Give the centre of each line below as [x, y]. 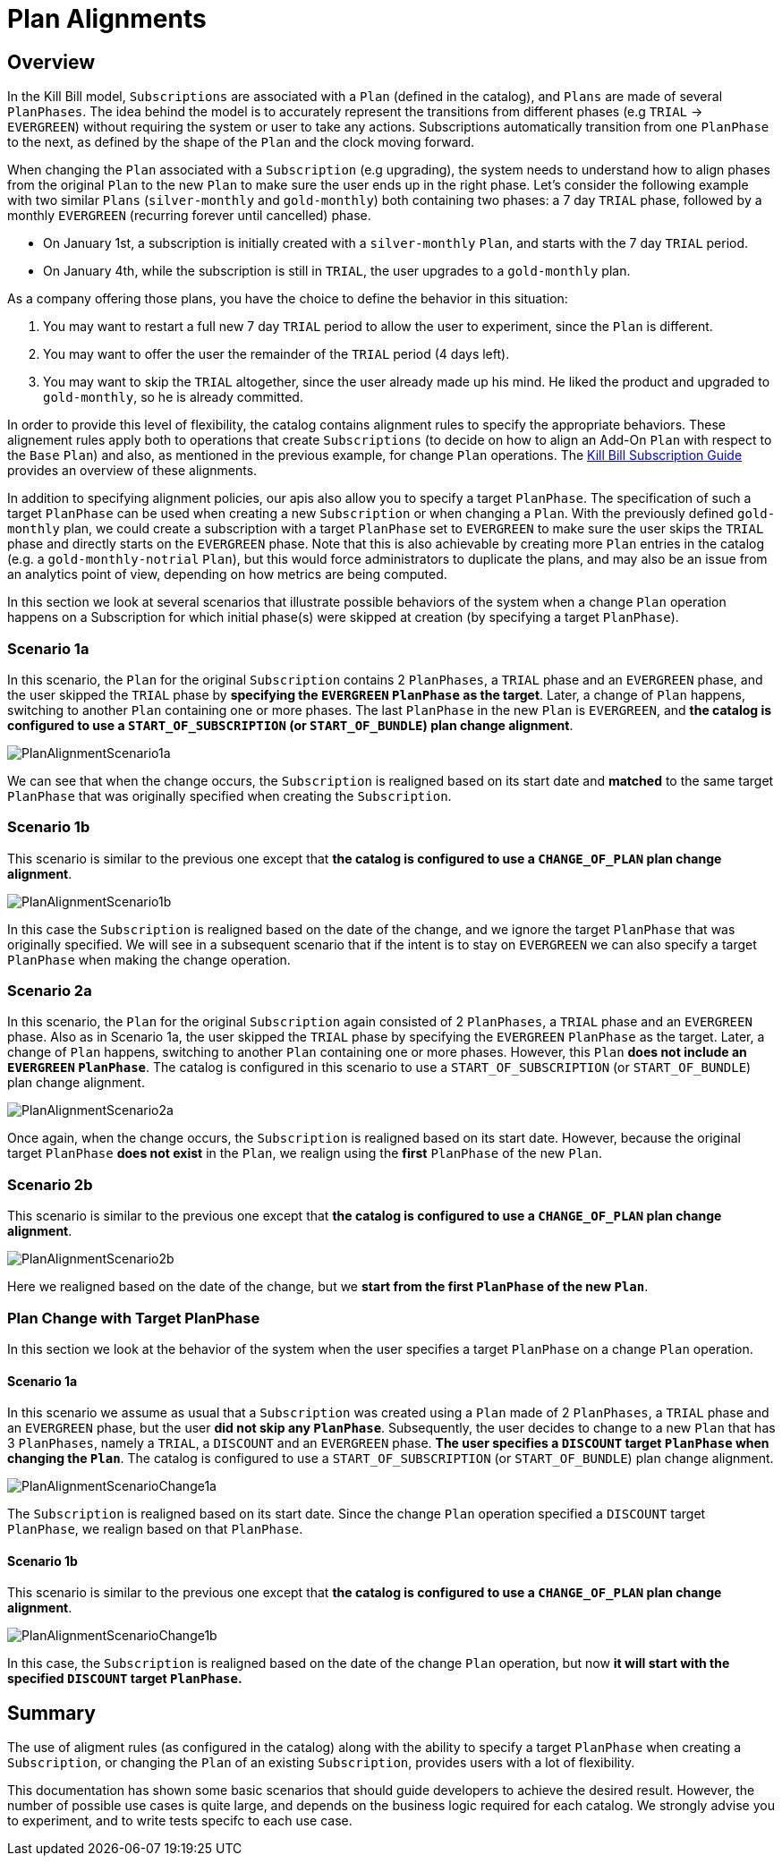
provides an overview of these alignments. [132, 471]
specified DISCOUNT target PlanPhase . [125, 1679]
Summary [51, 1713]
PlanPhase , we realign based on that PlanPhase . [155, 1529]
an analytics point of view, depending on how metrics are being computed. [227, 574]
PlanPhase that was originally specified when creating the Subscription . [229, 795]
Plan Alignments [107, 19]
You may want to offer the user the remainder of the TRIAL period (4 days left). [276, 354]
